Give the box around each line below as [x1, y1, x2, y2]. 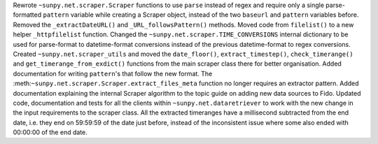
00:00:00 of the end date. [13, 128, 87, 136]
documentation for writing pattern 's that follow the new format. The [13, 69, 213, 78]
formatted [13, 10, 42, 19]
